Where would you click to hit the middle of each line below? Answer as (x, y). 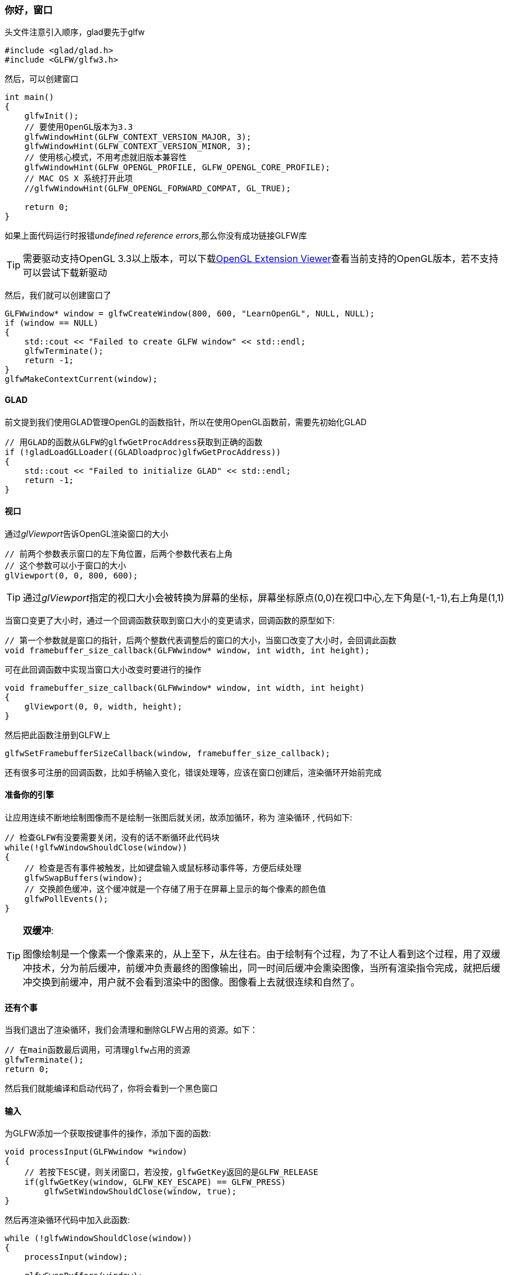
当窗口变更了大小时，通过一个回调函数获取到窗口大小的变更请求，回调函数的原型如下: (170, 620)
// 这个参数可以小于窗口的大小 (66, 565)
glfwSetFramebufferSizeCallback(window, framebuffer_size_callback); (168, 753)
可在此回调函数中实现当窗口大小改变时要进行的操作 (103, 669)
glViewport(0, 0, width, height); (103, 706)
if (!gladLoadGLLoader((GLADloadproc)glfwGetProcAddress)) (143, 452)
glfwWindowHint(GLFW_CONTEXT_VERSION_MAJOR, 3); (138, 137)
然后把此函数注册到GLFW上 (58, 735)
